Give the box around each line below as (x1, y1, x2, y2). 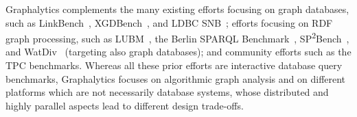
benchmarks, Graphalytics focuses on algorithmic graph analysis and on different (5, 71, 346, 86)
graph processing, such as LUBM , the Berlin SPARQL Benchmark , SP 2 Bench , (5, 29, 349, 45)
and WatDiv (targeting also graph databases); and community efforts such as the (5, 44, 352, 59)
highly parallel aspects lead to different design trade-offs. (5, 98, 244, 112)
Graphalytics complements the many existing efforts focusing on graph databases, (5, 2, 349, 16)
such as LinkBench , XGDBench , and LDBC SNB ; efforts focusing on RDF (5, 15, 333, 29)
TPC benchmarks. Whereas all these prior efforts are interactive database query (5, 58, 343, 73)
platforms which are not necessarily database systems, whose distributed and (5, 85, 329, 99)
